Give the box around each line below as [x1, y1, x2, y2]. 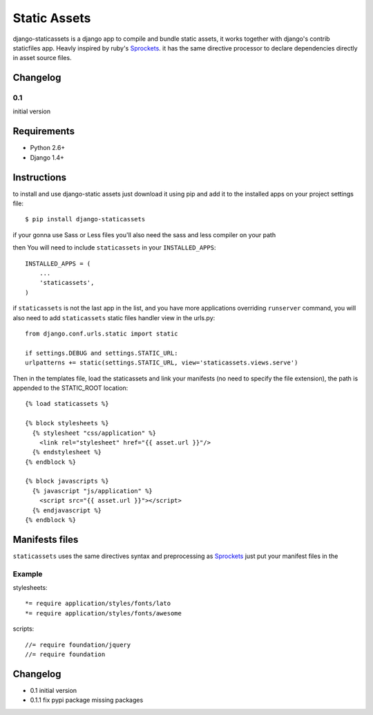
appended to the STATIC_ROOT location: [12, 384, 128, 392]
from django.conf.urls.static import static [25, 329, 179, 337]
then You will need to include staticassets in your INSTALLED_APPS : [12, 243, 216, 252]
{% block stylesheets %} [25, 419, 109, 427]
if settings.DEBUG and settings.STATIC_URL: [25, 349, 179, 357]
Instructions [12, 171, 67, 183]
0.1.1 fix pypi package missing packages [30, 696, 144, 705]
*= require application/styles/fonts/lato [25, 600, 171, 608]
